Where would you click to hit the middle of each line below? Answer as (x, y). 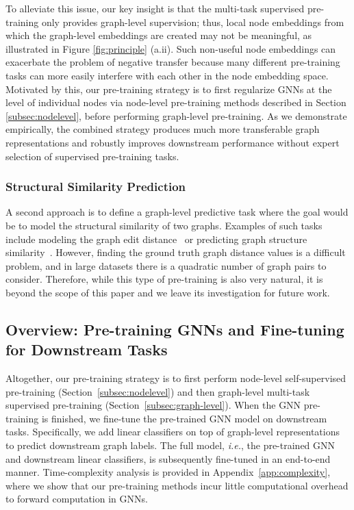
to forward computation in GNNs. (77, 499)
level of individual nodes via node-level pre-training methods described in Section (176, 102)
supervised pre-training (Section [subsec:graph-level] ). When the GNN (153, 405)
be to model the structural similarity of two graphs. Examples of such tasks (164, 225)
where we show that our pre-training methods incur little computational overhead (177, 485)
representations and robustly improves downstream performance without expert (173, 142)
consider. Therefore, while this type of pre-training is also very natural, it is (164, 279)
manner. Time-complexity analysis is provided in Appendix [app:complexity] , (168, 472)
